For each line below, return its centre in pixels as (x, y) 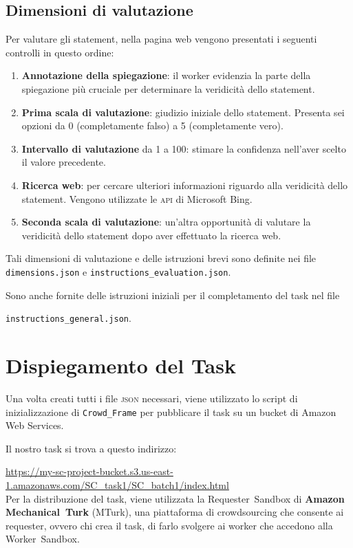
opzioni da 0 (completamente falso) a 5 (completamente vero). (152, 125)
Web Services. (35, 425)
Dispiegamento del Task (121, 365)
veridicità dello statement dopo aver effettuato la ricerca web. (151, 235)
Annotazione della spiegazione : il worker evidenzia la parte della (166, 75)
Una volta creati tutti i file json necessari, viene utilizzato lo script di (152, 398)
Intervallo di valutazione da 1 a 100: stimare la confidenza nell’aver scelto (184, 148)
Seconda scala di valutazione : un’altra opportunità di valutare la (166, 222)
